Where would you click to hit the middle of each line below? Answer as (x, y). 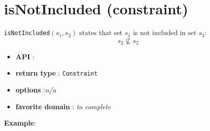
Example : (20, 123)
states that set (101, 32)
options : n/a (36, 90)
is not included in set (165, 32)
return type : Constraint (56, 73)
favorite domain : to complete (63, 106)
